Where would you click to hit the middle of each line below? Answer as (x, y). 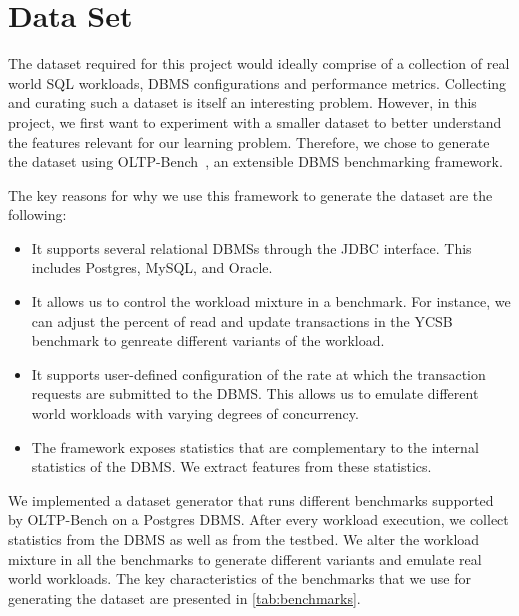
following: (37, 214)
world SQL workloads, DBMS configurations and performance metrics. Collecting (257, 82)
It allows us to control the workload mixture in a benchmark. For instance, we (271, 301)
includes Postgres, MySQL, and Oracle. (152, 267)
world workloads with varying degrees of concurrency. (195, 413)
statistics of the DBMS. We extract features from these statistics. (231, 466)
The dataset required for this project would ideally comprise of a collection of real (259, 63)
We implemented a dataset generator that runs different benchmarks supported (251, 499)
